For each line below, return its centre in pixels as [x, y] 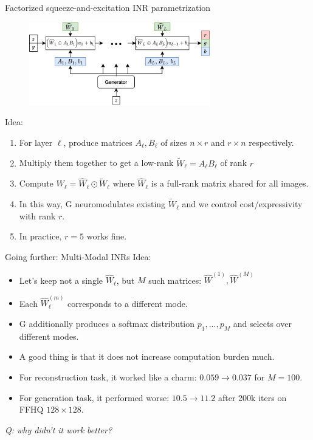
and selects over [262, 324]
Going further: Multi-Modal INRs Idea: [78, 256]
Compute [36, 183]
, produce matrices [98, 142]
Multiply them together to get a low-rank [96, 163]
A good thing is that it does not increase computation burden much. [147, 356]
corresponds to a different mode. [128, 303]
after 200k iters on [253, 397]
